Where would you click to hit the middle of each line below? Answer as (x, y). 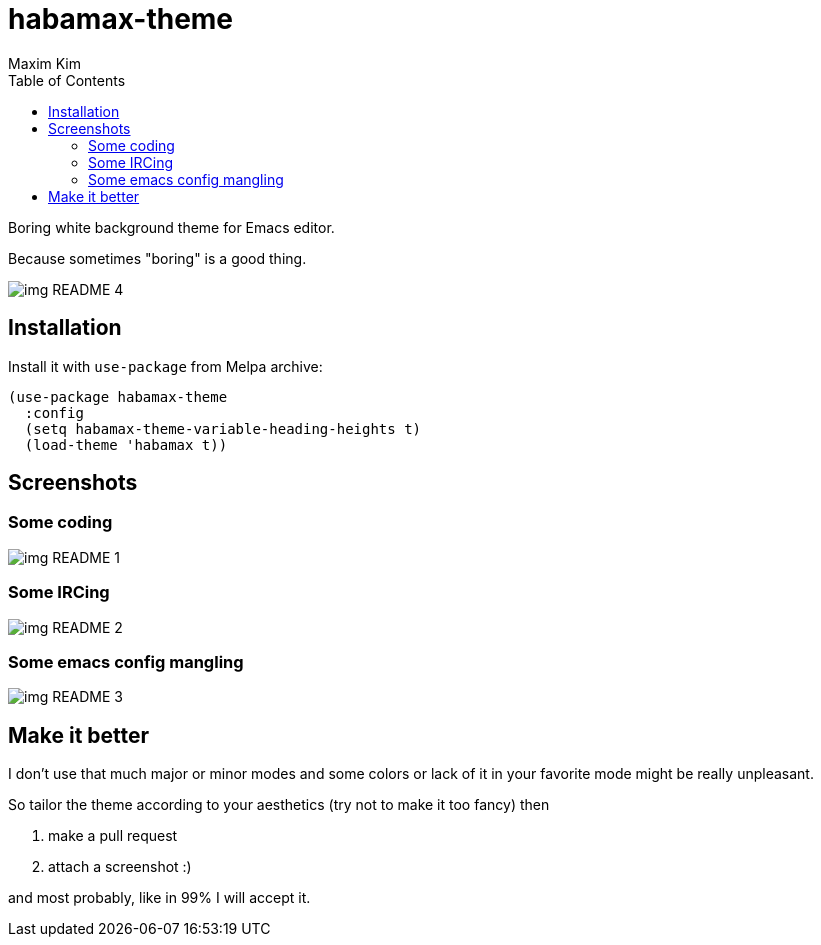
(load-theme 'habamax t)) (126, 444)
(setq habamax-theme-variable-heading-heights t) (223, 428)
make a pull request (113, 836)
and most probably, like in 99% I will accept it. (159, 898)
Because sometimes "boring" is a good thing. (157, 258)
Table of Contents (67, 80)
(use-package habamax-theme (118, 396)
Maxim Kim (45, 63)
